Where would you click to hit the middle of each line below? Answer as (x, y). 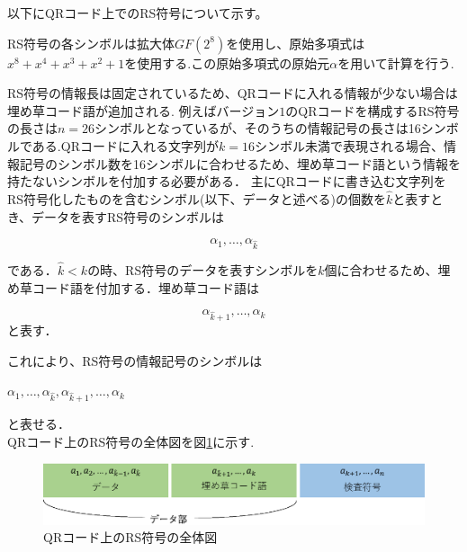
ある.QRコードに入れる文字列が (125, 145)
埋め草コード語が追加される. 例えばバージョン (144, 110)
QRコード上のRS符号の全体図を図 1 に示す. (131, 441)
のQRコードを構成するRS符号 (373, 110)
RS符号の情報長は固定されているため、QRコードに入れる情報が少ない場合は (233, 93)
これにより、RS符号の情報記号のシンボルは (135, 360)
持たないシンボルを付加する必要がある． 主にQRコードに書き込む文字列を (227, 181)
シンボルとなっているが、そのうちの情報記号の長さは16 (258, 128)
